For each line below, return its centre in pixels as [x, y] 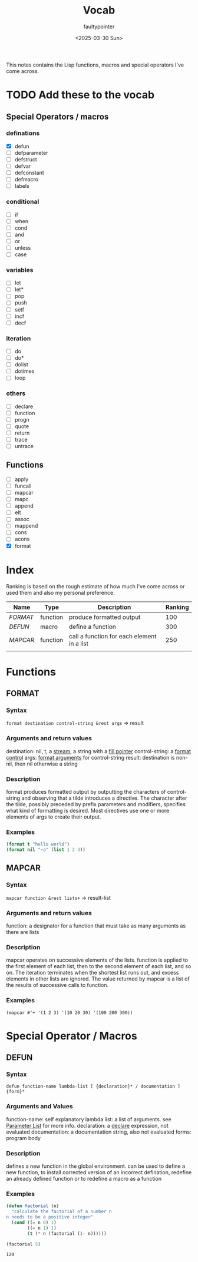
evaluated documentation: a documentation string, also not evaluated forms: [99, 1132]
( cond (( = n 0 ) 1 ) [34, 1223]
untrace [24, 446]
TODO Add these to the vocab [80, 95]
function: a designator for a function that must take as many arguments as [96, 926]
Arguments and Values [39, 1107]
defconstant [29, 173]
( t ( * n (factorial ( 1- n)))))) [67, 1233]
